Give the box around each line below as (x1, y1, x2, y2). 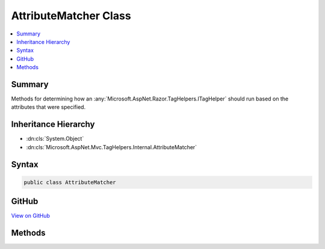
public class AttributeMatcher (23, 179, 117, 186)
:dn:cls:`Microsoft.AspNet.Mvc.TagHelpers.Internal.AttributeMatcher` (26, 143, 197, 150)
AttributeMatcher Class (11, 9, 132, 22)
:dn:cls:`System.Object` (26, 135, 84, 143)
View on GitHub (11, 212, 51, 220)
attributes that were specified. (11, 103, 86, 111)
